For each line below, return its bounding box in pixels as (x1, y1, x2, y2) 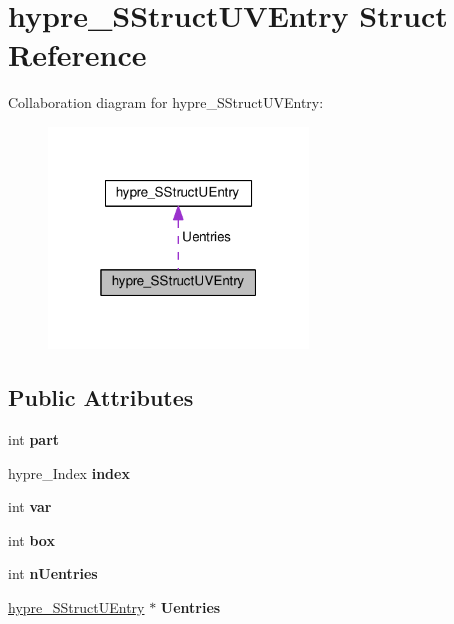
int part (8, 429, 60, 450)
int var (8, 496, 52, 517)
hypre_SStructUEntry (8, 597, 145, 618)
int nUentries (8, 563, 98, 584)
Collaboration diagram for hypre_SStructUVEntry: (8, 92, 324, 113)
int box (8, 529, 55, 550)
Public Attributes (8, 382, 194, 413)
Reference (8, 34, 147, 75)
